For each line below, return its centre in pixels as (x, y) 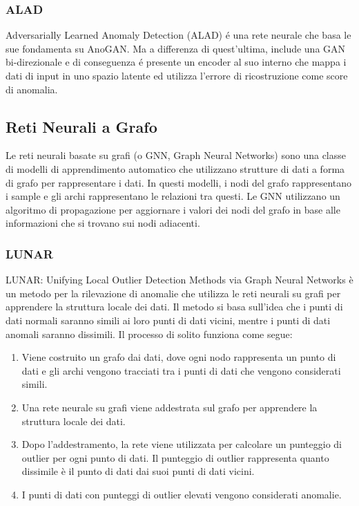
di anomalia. (32, 89)
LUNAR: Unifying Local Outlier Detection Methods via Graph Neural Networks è (179, 280)
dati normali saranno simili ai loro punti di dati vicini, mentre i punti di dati (168, 320)
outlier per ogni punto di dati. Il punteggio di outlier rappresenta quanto (175, 457)
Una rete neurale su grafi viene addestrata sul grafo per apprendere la (169, 407)
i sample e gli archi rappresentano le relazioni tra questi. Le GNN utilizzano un (173, 196)
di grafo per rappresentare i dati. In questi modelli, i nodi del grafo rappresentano (179, 182)
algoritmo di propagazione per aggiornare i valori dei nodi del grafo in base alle (173, 209)
